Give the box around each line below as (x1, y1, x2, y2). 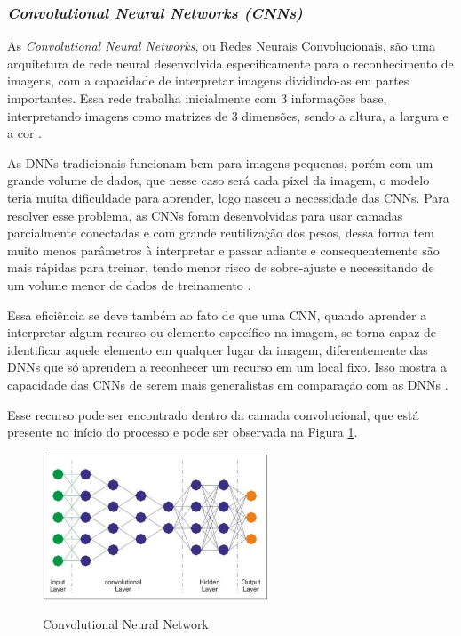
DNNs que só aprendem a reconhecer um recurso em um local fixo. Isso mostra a (7, 358, 448, 376)
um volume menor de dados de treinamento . (7, 275, 251, 294)
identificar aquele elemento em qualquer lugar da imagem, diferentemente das (7, 340, 428, 358)
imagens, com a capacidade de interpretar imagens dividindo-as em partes (7, 71, 409, 90)
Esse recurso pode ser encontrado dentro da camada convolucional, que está (7, 405, 419, 423)
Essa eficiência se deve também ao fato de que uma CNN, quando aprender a (7, 305, 427, 324)
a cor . (7, 124, 42, 142)
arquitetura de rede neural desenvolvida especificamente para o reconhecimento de (7, 53, 454, 72)
